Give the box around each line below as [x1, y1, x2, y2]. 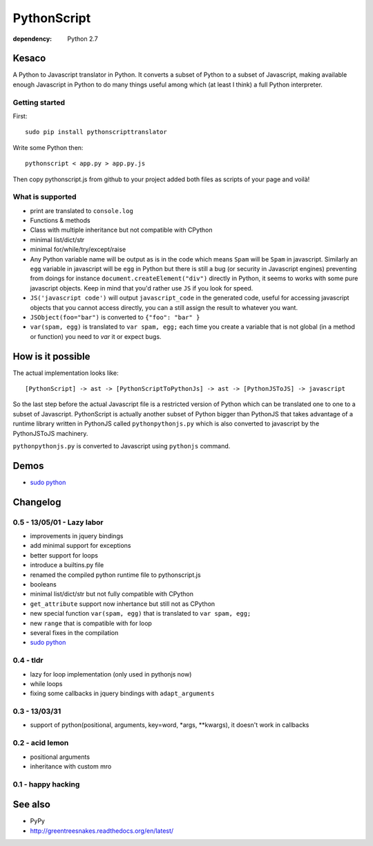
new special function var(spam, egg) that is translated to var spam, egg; [30, 609, 251, 618]
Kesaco [12, 53, 46, 64]
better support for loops [30, 551, 98, 560]
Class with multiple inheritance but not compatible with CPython [30, 226, 213, 235]
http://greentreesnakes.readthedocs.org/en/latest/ [30, 827, 174, 835]
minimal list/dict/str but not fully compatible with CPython [30, 590, 193, 598]
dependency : [12, 35, 52, 43]
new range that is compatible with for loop [30, 619, 152, 627]
